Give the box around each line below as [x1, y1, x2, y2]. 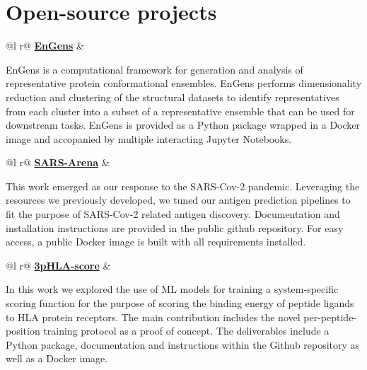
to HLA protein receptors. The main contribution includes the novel [6, 309, 301, 324]
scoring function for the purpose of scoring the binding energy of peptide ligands [6, 296, 354, 311]
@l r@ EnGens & [6, 38, 84, 53]
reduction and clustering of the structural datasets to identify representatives [6, 89, 339, 104]
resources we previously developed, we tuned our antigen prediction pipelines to [6, 192, 351, 207]
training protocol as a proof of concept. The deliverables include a [43, 323, 330, 338]
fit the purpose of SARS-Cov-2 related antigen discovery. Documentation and [6, 207, 340, 221]
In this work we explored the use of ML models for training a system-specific [6, 282, 339, 296]
